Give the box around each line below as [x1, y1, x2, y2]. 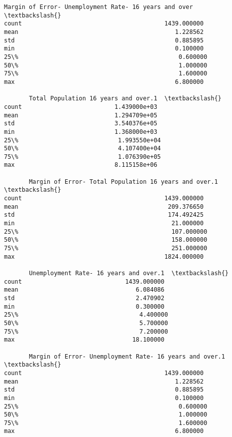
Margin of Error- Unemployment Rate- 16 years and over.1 [29, 353, 225, 360]
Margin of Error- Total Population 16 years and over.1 [29, 178, 218, 185]
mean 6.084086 [4, 286, 165, 294]
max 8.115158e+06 [4, 161, 157, 169]
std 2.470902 [4, 294, 165, 302]
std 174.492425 [4, 211, 204, 219]
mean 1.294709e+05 [4, 111, 157, 119]
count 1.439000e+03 [4, 103, 157, 110]
